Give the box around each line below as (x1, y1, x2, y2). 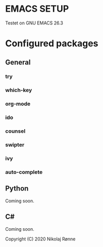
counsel (5, 128, 26, 135)
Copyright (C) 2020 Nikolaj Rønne (5, 236, 76, 242)
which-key (5, 87, 32, 94)
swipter (5, 141, 25, 148)
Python (5, 184, 29, 193)
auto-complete (5, 168, 43, 175)
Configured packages (5, 38, 98, 49)
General (5, 58, 31, 67)
